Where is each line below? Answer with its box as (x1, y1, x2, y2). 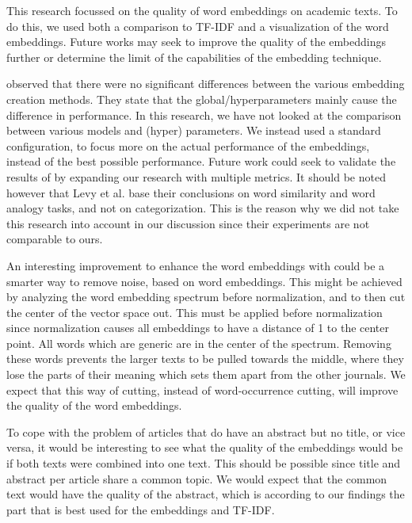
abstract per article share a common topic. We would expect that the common (6, 470, 387, 487)
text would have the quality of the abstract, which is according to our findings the (6, 486, 405, 502)
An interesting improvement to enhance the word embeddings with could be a (6, 257, 385, 273)
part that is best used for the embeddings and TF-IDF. (6, 501, 275, 517)
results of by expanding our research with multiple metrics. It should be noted (6, 168, 386, 185)
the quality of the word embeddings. (6, 397, 182, 414)
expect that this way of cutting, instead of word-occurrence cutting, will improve (6, 381, 399, 398)
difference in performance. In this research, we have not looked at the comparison (6, 106, 402, 123)
